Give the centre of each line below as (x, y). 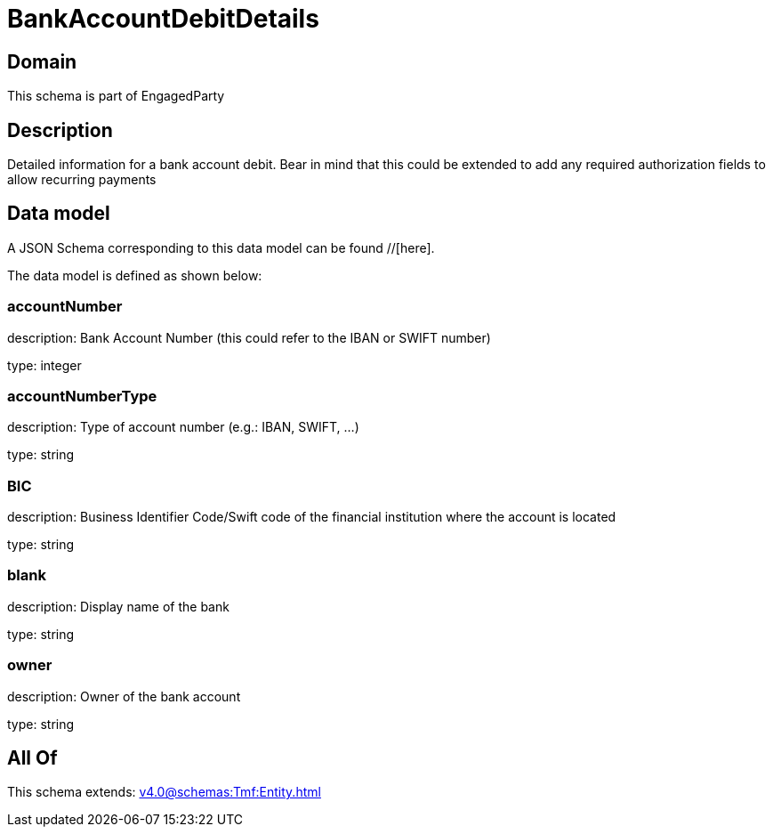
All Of (32, 758)
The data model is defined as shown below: (135, 275)
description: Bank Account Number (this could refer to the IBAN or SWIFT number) (249, 337)
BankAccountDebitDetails (163, 19)
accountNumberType (82, 396)
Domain (42, 61)
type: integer (44, 365)
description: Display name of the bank (118, 606)
